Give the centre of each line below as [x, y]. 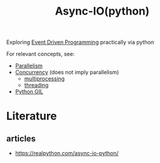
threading [36, 85]
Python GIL [29, 92]
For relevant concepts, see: [40, 54]
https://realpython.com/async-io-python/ [67, 153]
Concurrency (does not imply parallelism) [67, 72]
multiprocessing [44, 79]
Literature [32, 116]
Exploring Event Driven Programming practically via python [80, 42]
